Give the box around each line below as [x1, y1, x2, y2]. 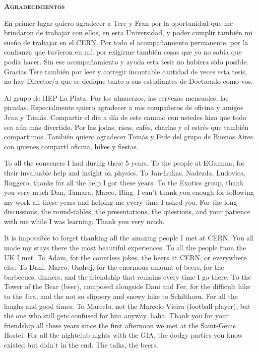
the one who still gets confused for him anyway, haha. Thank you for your [4, 310, 229, 321]
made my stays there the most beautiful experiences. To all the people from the [4, 242, 246, 253]
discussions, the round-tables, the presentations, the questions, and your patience [4, 206, 251, 217]
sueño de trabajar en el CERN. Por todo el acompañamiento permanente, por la [4, 37, 249, 47]
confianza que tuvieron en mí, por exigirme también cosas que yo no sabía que [4, 47, 242, 57]
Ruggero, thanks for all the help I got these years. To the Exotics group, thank [4, 177, 244, 187]
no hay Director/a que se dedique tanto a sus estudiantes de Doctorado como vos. [4, 76, 253, 86]
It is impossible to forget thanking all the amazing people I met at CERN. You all [4, 233, 254, 243]
